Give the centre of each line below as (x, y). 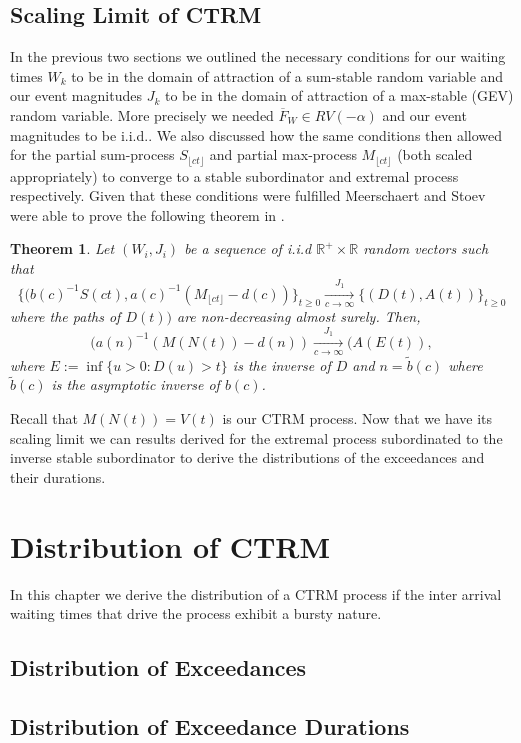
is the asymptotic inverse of (135, 384)
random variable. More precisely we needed (142, 114)
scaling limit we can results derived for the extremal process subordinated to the (256, 437)
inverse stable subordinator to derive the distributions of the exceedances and (247, 457)
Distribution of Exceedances (158, 667)
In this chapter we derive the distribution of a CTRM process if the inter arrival (256, 593)
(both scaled (435, 154)
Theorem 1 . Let (62, 248)
